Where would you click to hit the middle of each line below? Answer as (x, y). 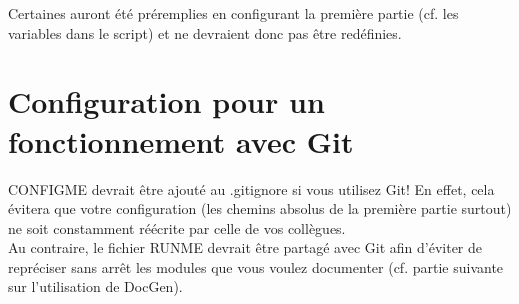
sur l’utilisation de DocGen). (95, 286)
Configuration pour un (166, 101)
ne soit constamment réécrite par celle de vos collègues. (177, 227)
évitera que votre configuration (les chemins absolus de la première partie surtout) (260, 208)
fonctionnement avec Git (181, 140)
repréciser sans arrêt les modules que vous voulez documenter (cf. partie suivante (256, 266)
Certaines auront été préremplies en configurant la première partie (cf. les (233, 13)
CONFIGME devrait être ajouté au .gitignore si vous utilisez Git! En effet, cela (251, 188)
